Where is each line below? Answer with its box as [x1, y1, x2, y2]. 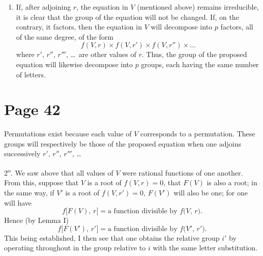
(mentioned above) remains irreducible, [137, 2, 259, 12]
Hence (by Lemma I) [4, 215, 69, 225]
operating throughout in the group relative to [4, 242, 146, 253]
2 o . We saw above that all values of [4, 166, 113, 178]
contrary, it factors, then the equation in [16, 21, 142, 32]
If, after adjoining [16, 2, 71, 12]
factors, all [220, 21, 253, 32]
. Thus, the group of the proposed [141, 49, 247, 60]
